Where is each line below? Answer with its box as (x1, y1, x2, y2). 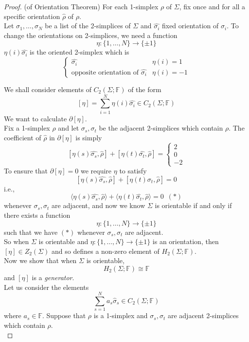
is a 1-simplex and (93, 310, 148, 321)
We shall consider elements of (4, 84, 91, 94)
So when (4, 236, 29, 247)
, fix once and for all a (179, 1, 246, 11)
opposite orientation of (71, 69, 139, 76)
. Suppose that (42, 310, 86, 321)
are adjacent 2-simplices (167, 310, 239, 321)
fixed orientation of (161, 20, 219, 31)
